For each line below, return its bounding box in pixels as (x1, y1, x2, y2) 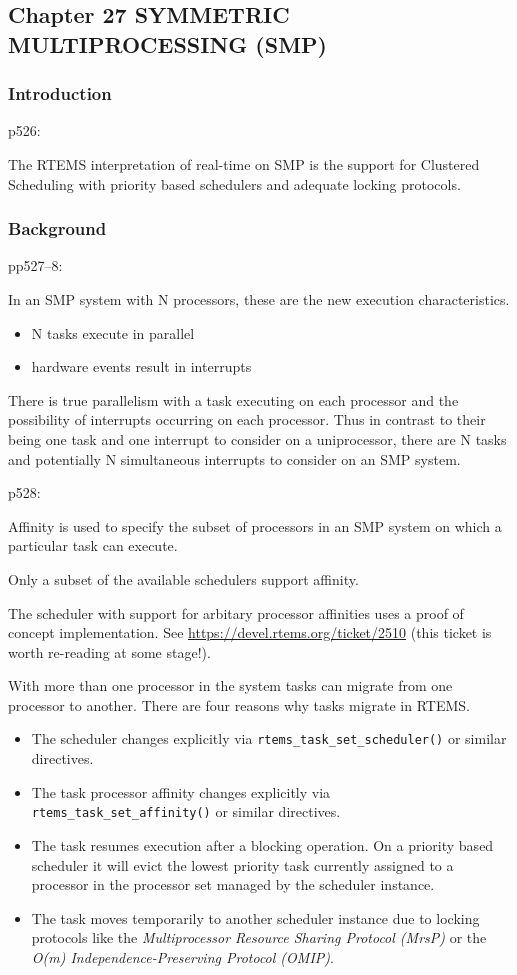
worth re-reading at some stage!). (8, 641, 211, 662)
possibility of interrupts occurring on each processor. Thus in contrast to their (8, 409, 486, 430)
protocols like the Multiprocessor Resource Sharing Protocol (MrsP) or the (31, 927, 487, 948)
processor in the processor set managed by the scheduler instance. (31, 874, 435, 895)
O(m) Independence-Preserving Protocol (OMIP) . (31, 946, 334, 967)
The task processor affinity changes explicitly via (31, 781, 331, 802)
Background (8, 216, 107, 241)
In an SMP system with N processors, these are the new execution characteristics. (8, 288, 510, 309)
